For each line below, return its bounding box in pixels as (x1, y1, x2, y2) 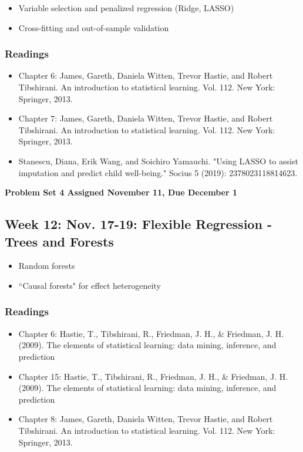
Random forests (18, 259, 75, 272)
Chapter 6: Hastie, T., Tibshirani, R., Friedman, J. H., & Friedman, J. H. (18, 327, 284, 339)
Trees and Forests (5, 232, 114, 250)
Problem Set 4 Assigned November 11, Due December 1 (5, 186, 238, 198)
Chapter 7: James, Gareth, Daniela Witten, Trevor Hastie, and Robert (18, 112, 273, 124)
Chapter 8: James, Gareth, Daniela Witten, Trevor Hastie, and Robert (18, 413, 273, 425)
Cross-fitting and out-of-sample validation (18, 21, 169, 33)
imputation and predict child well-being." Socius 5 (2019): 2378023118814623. (18, 166, 298, 178)
